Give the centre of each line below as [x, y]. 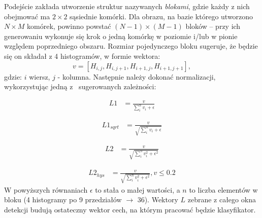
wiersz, [40, 76]
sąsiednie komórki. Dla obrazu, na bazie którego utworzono [161, 16]
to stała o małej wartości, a [138, 189]
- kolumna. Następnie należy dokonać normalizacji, [137, 76]
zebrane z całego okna [222, 199]
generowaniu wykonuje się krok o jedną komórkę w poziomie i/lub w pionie [121, 36]
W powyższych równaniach [46, 189]
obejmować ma [27, 16]
